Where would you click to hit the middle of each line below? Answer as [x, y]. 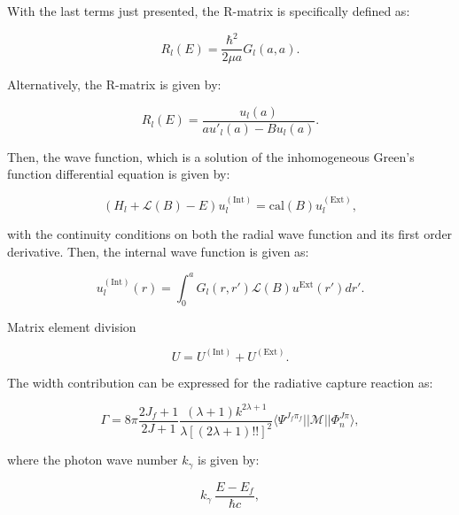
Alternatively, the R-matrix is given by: [114, 85]
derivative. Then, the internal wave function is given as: [158, 251]
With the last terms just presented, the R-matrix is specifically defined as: [209, 11]
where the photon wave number [93, 460]
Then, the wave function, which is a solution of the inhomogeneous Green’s [211, 156]
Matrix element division [72, 326]
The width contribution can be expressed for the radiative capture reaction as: [220, 382]
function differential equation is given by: [119, 174]
